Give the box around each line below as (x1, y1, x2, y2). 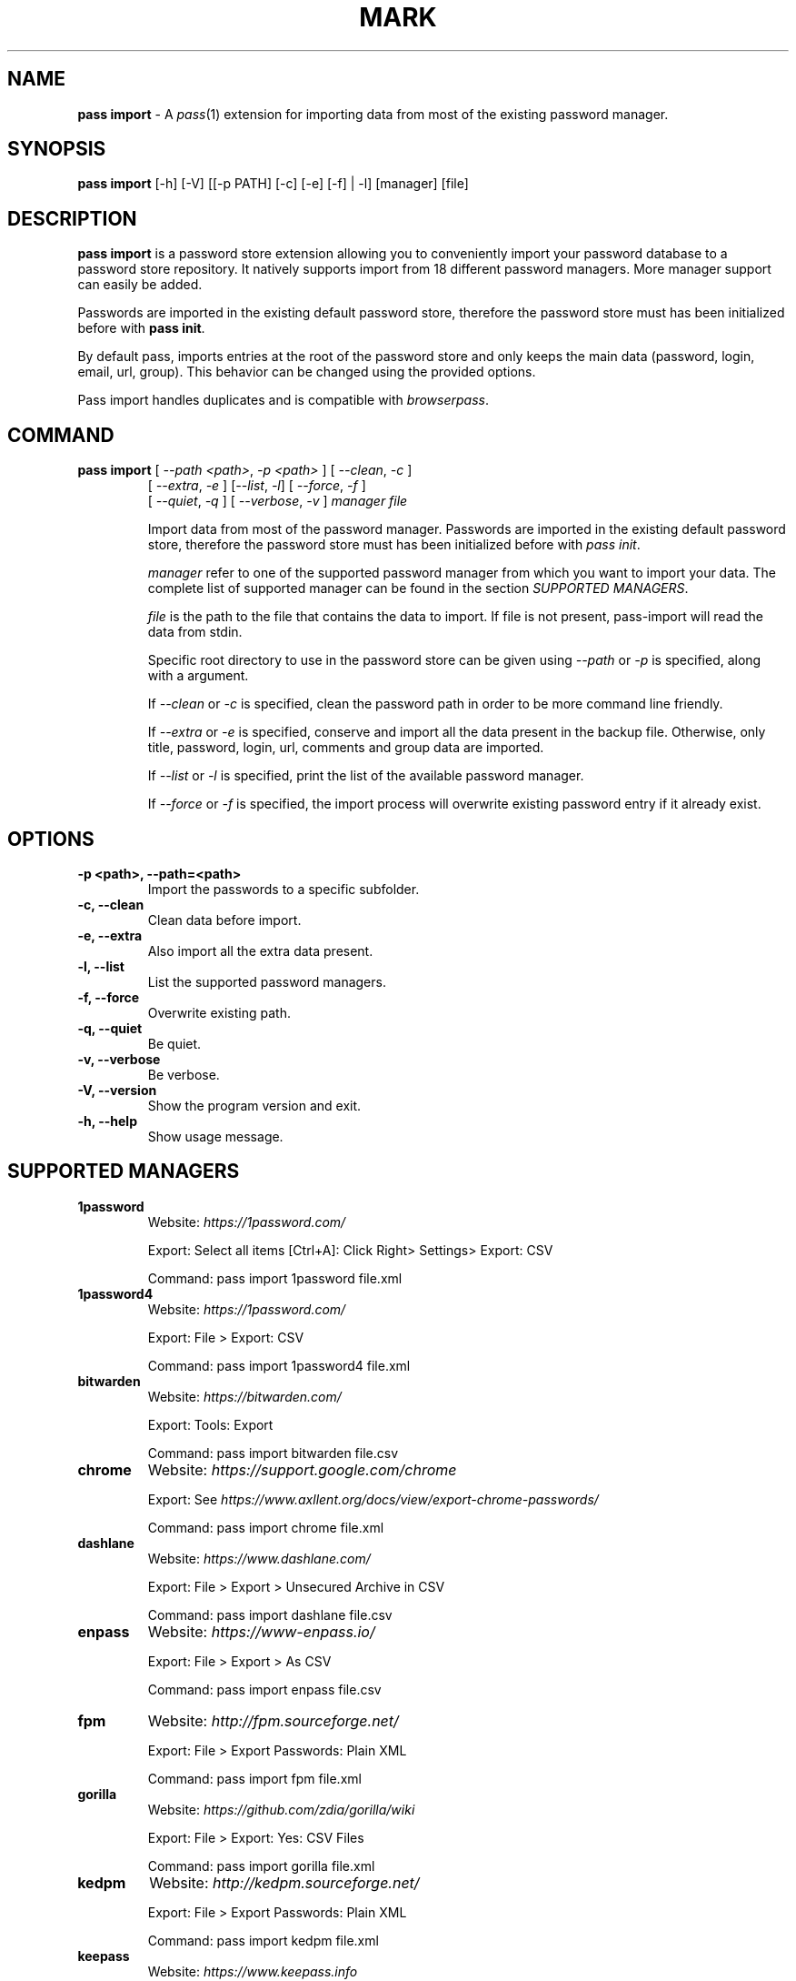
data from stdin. (147, 624, 243, 640)
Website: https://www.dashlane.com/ (147, 1550, 371, 1566)
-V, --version (77, 1081, 157, 1098)
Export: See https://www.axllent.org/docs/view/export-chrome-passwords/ (147, 1491, 599, 1507)
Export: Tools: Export (147, 1416, 274, 1433)
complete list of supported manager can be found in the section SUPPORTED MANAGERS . (147, 580, 689, 597)
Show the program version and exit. (147, 1097, 362, 1113)
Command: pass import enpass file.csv (147, 1681, 382, 1697)
